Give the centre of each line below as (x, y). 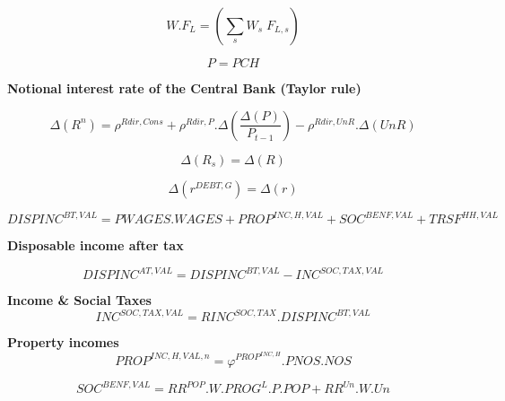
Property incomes (63, 342)
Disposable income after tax (96, 245)
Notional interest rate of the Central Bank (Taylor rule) (184, 88)
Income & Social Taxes (79, 300)
